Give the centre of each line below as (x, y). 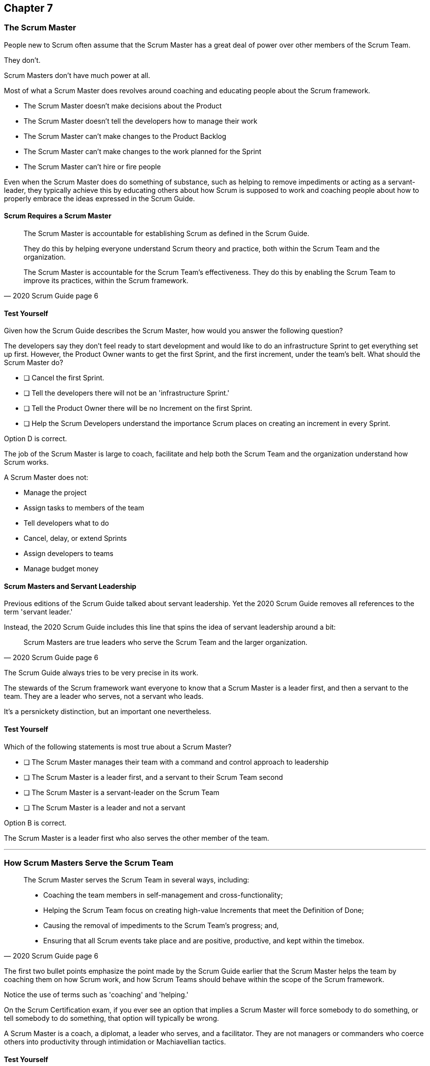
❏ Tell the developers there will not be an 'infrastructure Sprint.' (127, 393)
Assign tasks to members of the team (84, 508)
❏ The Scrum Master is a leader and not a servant (105, 807)
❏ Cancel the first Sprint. (64, 378)
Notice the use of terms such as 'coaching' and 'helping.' (96, 995)
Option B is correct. (35, 823)
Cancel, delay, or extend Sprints (75, 538)
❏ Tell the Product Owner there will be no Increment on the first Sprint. (138, 408)
